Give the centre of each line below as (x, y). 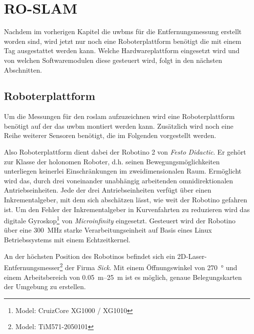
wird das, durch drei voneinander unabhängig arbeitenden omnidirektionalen (119, 180)
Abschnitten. (23, 69)
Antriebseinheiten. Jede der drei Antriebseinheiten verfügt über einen (108, 190)
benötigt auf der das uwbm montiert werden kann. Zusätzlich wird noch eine (119, 126)
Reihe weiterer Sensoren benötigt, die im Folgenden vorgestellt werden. (110, 135)
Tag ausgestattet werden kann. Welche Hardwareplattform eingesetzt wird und (122, 50)
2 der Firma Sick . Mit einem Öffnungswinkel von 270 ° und (148, 266)
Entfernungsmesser (32, 267)
